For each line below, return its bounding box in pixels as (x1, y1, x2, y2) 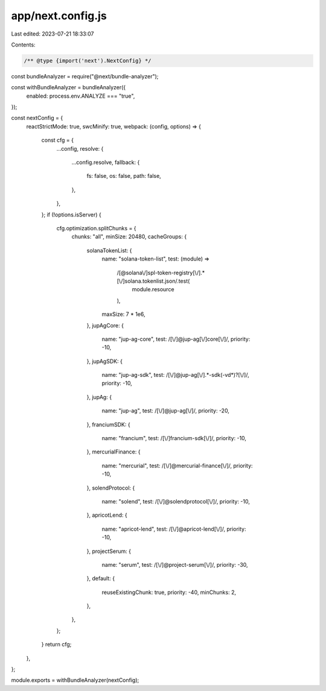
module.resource (132, 286, 174, 293)
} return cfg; (41, 641, 72, 648)
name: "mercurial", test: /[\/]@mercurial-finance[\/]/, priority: (101, 462, 253, 469)
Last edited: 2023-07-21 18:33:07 (11, 30, 94, 37)
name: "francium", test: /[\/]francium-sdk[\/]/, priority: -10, (101, 435, 247, 442)
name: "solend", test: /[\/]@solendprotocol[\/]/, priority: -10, (101, 497, 251, 505)
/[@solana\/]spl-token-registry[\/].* (117, 269, 205, 276)
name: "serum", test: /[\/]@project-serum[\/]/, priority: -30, (101, 561, 248, 568)
